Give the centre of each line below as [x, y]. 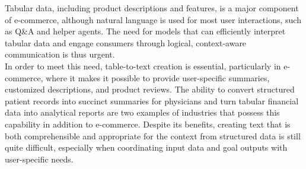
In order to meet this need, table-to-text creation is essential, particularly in [143, 66]
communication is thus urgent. [60, 54]
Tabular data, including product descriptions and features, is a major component [152, 8]
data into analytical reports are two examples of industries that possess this [142, 112]
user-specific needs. [39, 159]
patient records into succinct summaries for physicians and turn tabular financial [152, 101]
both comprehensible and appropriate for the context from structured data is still [153, 135]
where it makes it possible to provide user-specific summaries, [158, 77]
